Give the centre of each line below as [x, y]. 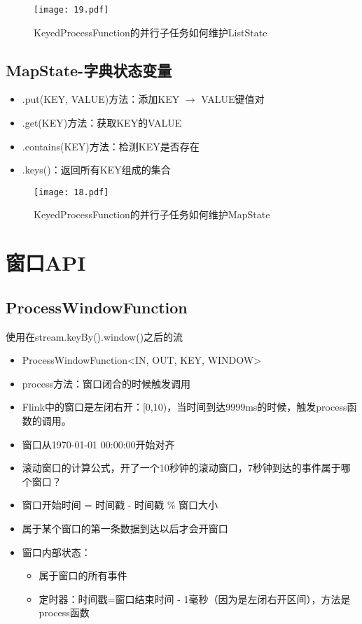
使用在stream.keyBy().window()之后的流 [95, 336]
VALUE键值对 [233, 99]
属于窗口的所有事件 [83, 575]
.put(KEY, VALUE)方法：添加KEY [101, 99]
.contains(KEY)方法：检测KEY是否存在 [111, 146]
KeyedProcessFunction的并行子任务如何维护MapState [152, 214]
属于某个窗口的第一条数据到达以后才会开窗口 [125, 528]
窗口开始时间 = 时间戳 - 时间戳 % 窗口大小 [120, 505]
